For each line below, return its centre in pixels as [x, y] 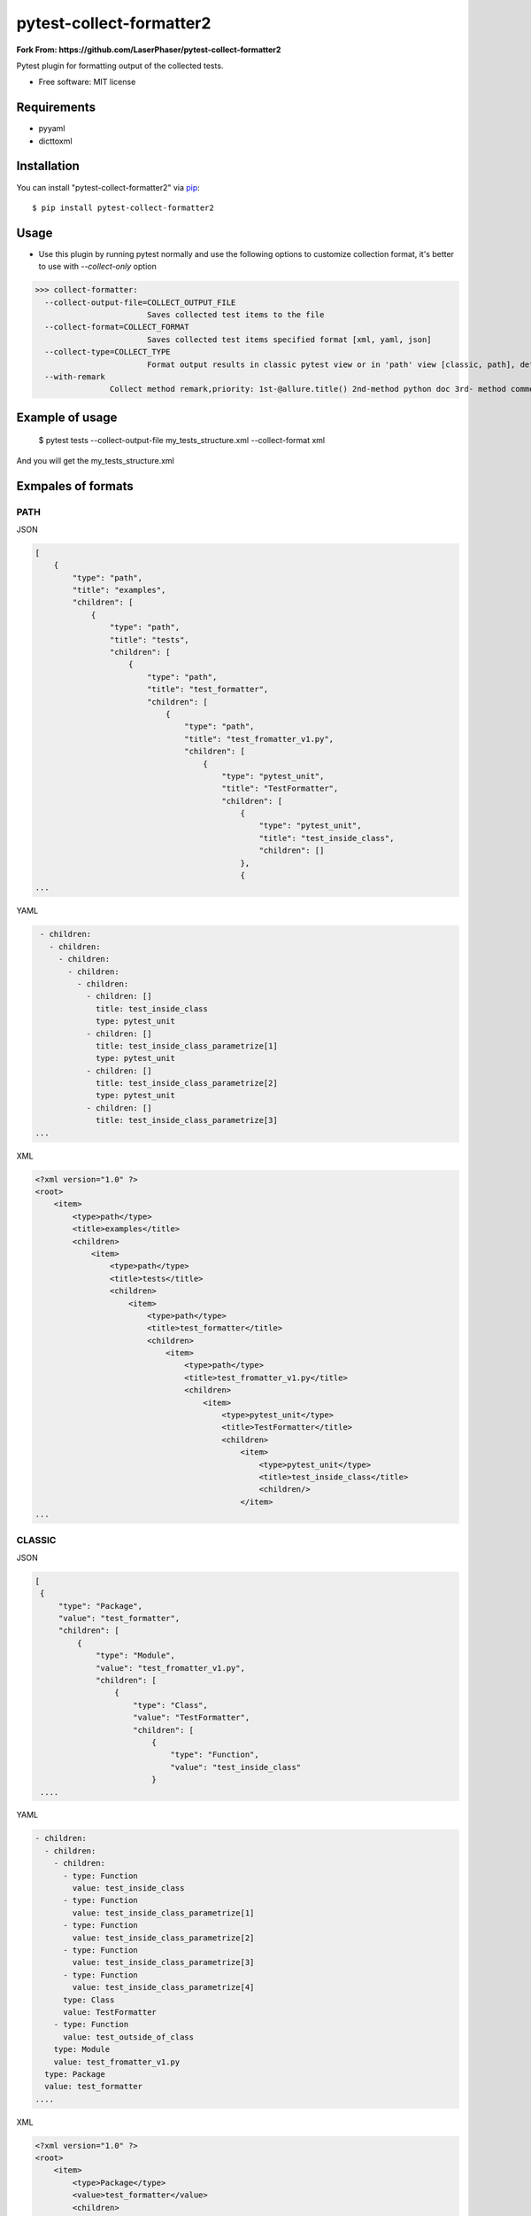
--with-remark [75, 376]
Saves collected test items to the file [235, 314]
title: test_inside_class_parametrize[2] [187, 1083]
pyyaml [52, 129]
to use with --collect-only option [97, 267]
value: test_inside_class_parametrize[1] [163, 1913]
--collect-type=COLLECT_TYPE [108, 352]
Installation [48, 166]
